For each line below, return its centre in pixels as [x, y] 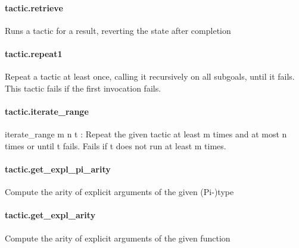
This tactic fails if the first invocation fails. [83, 88]
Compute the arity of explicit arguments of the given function [118, 238]
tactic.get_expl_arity [50, 215]
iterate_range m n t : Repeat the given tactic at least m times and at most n [146, 134]
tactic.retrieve [34, 7]
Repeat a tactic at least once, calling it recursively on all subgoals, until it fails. [150, 76]
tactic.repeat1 [34, 53]
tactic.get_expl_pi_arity [58, 169]
